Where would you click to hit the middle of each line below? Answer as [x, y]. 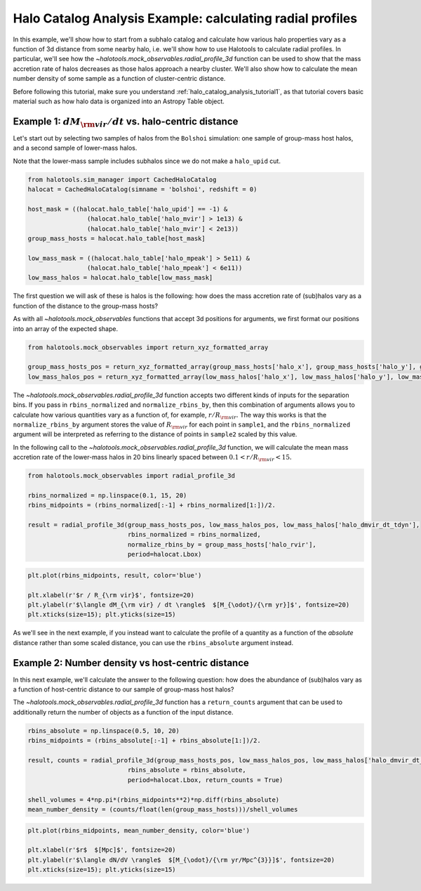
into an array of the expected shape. [66, 329]
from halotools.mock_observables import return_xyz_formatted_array [148, 347]
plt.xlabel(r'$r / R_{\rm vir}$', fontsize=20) [111, 595]
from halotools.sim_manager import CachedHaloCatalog [122, 180]
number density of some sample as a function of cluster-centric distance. [119, 79]
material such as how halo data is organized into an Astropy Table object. [119, 101]
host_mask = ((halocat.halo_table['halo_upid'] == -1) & [128, 209]
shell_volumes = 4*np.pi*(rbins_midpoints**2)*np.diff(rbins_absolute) [154, 800]
